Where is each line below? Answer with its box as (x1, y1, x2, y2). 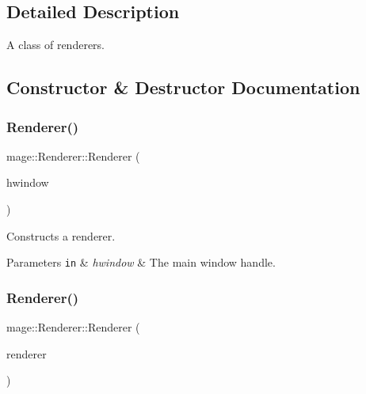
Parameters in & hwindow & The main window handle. (6, 254, 276, 271)
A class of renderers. (6, 36, 105, 53)
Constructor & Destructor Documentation (6, 75, 360, 100)
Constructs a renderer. (6, 227, 116, 244)
